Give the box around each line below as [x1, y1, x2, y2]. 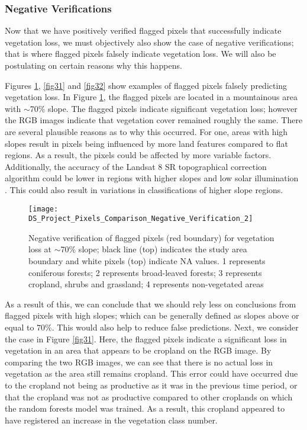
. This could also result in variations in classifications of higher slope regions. [5, 183, 283, 195]
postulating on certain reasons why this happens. [5, 59, 182, 71]
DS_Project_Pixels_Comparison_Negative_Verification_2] [28, 214, 253, 223]
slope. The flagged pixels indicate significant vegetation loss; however [48, 102, 298, 114]
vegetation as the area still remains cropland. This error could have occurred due [5, 367, 298, 380]
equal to [5, 321, 34, 333]
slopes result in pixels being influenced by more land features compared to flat [5, 137, 288, 149]
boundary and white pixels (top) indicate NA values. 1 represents [28, 255, 266, 267]
